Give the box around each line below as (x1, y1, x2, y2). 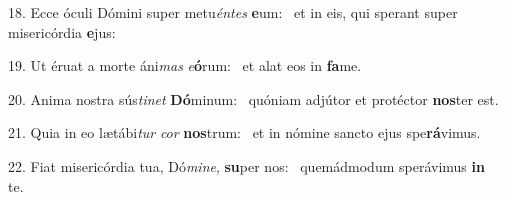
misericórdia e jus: (8, 21, 116, 42)
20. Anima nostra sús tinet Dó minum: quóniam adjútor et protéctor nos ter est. (8, 88, 499, 109)
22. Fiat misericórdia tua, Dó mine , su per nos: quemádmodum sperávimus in (8, 155, 485, 176)
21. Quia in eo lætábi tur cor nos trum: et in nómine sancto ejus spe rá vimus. (8, 122, 481, 143)
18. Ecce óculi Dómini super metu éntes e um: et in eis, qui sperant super (8, 2, 458, 22)
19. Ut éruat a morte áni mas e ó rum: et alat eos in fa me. (8, 55, 362, 76)
